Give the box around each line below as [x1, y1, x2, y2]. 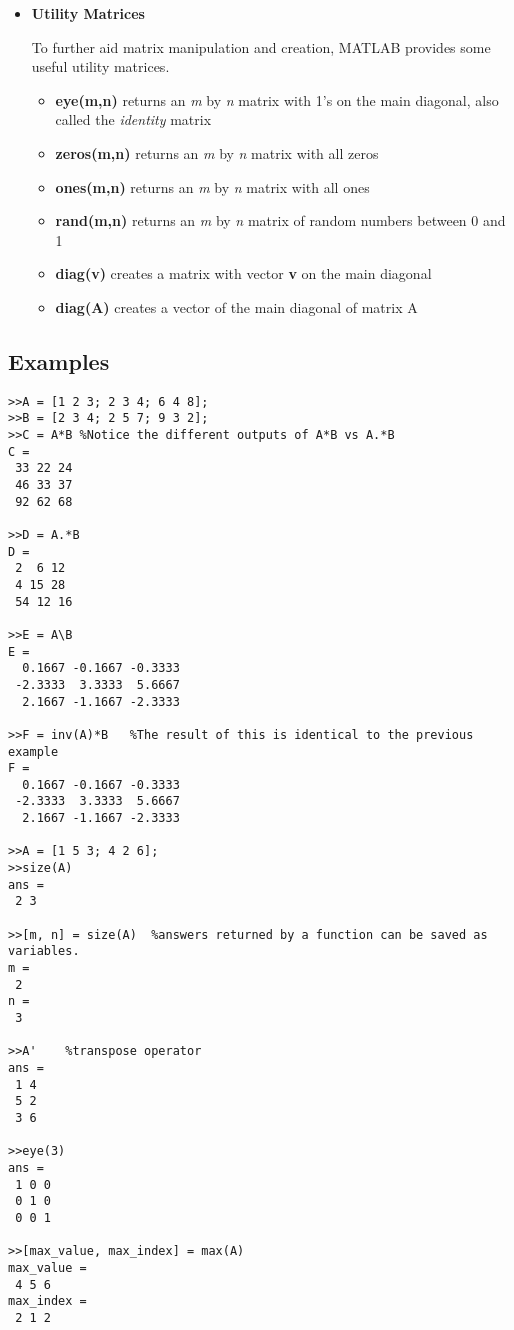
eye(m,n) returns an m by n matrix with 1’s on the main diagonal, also [55, 89, 499, 110]
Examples [8, 345, 110, 376]
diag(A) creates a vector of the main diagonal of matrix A [55, 296, 418, 317]
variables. [8, 944, 80, 959]
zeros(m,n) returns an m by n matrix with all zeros [55, 142, 379, 163]
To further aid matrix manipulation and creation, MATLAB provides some [31, 36, 491, 57]
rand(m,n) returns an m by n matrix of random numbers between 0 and [55, 210, 506, 231]
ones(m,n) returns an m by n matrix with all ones [55, 176, 370, 197]
